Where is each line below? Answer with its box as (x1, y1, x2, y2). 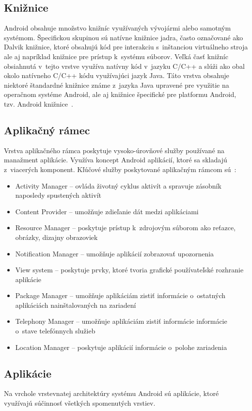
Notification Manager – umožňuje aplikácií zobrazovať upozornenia (15, 248, 214, 258)
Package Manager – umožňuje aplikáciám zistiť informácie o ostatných (15, 290, 226, 300)
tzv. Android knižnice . (4, 98, 73, 109)
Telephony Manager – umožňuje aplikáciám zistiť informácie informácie (15, 316, 227, 326)
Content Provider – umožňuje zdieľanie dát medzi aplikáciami (15, 206, 199, 216)
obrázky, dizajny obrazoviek (15, 232, 98, 242)
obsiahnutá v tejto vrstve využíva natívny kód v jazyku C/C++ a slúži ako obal (4, 61, 245, 71)
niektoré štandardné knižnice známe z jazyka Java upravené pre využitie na (4, 79, 229, 90)
